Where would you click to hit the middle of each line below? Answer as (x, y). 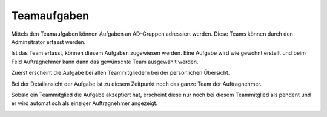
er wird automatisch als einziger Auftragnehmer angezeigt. (84, 103)
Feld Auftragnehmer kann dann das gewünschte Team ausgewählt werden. (105, 62)
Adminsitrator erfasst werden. (48, 42)
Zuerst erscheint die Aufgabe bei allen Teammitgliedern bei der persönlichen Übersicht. (121, 73)
